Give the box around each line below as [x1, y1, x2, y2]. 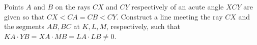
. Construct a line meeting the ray [116, 11, 223, 21]
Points [4, 1, 24, 11]
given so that [4, 11, 45, 21]
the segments [4, 21, 45, 31]
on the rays [55, 1, 91, 11]
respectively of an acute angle [131, 1, 224, 11]
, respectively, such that [106, 21, 180, 31]
